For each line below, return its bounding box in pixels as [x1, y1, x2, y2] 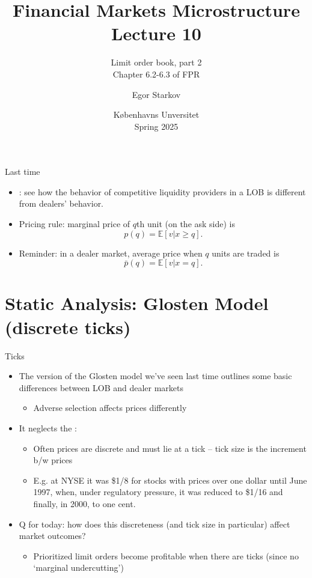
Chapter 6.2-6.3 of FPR [112, 67, 200, 80]
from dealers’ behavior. [19, 197, 104, 210]
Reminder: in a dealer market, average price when [19, 246, 203, 259]
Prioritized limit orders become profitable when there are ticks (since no [33, 549, 299, 562]
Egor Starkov [132, 88, 181, 100]
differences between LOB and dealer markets [19, 381, 184, 394]
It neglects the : [19, 421, 77, 434]
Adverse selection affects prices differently [33, 401, 187, 414]
